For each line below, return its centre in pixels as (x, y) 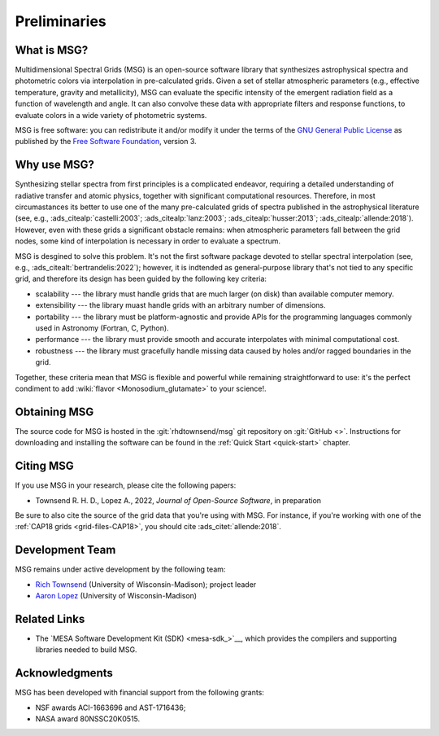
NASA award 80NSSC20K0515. (88, 719)
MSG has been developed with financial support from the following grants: (139, 693)
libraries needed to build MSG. (86, 650)
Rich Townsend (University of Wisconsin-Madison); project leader (146, 584)
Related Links (50, 619)
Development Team (65, 550)
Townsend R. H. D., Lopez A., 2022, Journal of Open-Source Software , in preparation (178, 500)
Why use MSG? (55, 165)
